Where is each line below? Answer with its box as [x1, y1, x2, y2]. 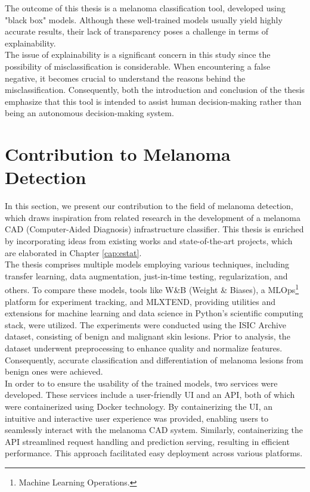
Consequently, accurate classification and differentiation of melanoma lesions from [5, 353, 303, 366]
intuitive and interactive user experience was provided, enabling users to [5, 412, 268, 424]
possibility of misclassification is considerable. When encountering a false [5, 60, 271, 72]
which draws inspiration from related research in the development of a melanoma [5, 211, 300, 223]
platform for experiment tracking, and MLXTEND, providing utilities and [5, 295, 275, 307]
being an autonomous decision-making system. [5, 107, 174, 119]
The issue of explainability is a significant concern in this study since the [5, 48, 271, 61]
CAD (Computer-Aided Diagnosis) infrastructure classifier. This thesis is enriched [5, 223, 304, 235]
